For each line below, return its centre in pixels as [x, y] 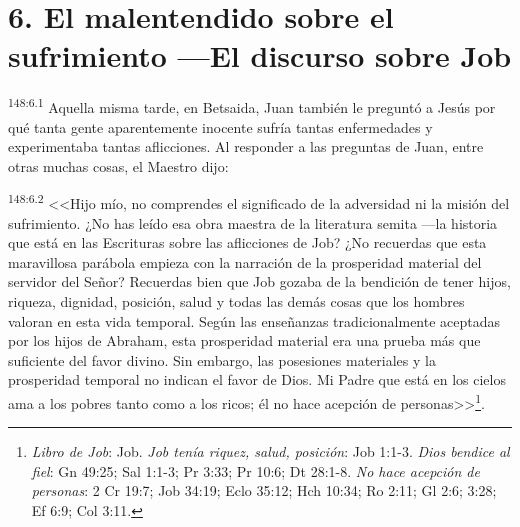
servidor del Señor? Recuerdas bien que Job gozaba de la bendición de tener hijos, [259, 281]
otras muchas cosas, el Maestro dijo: [118, 165]
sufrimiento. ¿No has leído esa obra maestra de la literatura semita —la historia [253, 222]
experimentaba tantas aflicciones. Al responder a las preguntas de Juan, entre [246, 146]
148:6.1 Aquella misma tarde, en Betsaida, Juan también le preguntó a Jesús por [252, 105]
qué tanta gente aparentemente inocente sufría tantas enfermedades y [220, 126]
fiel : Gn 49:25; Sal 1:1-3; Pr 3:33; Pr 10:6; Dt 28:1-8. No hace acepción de [255, 470]
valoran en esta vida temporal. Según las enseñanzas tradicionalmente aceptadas [254, 320]
